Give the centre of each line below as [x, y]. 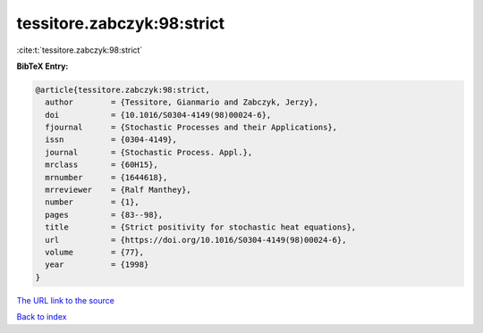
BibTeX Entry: [42, 66]
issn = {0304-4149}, [111, 140]
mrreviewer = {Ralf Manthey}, [118, 190]
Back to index [42, 317]
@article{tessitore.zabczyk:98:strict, [123, 90]
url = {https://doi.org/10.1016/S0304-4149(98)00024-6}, [196, 240]
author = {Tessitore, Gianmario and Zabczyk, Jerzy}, [182, 102]
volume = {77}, [95, 252]
